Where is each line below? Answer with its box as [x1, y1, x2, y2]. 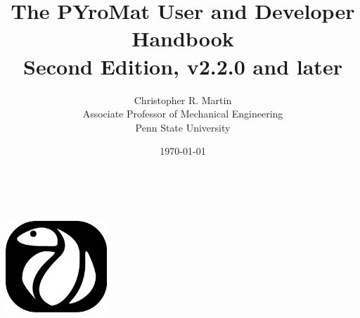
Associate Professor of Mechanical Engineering [82, 106, 283, 121]
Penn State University [135, 120, 231, 134]
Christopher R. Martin [134, 92, 232, 107]
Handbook [131, 24, 234, 53]
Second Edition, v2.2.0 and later [23, 51, 342, 80]
